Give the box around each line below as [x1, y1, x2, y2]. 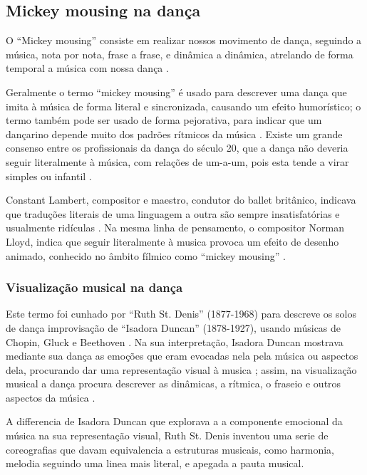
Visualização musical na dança [6, 278, 183, 296]
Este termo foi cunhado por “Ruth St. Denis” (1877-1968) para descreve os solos [6, 306, 356, 321]
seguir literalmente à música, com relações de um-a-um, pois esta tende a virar [6, 154, 349, 169]
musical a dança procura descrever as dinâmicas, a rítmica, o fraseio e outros [6, 376, 341, 391]
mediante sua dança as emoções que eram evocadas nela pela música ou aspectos [6, 348, 358, 363]
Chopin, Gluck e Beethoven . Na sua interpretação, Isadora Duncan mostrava [6, 334, 343, 349]
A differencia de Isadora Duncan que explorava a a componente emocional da [6, 414, 343, 429]
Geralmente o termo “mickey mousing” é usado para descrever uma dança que [6, 84, 347, 99]
